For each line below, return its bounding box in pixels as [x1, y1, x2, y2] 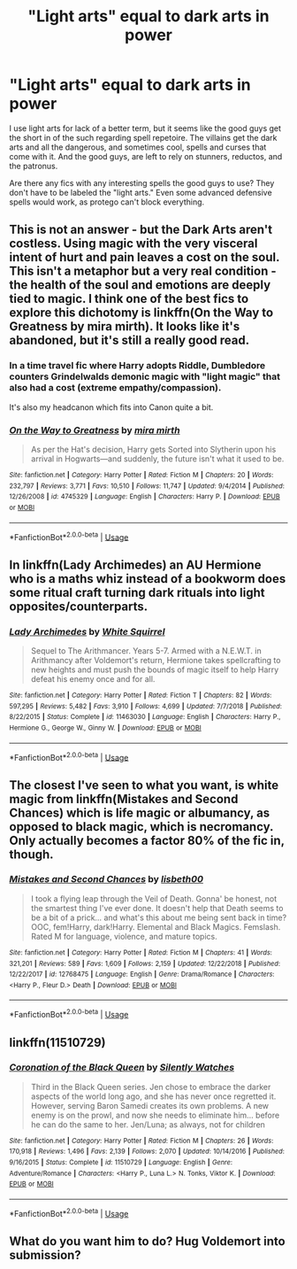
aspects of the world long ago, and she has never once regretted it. [30, 1091, 277, 1102]
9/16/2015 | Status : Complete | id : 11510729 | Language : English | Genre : [9, 1158, 232, 1167]
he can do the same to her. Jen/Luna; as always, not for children [30, 1118, 265, 1130]
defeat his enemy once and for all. [30, 673, 156, 684]
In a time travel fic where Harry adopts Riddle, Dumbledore [9, 360, 266, 372]
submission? [9, 1248, 81, 1263]
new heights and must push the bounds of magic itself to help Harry [30, 664, 279, 675]
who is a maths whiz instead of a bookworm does [9, 571, 286, 586]
